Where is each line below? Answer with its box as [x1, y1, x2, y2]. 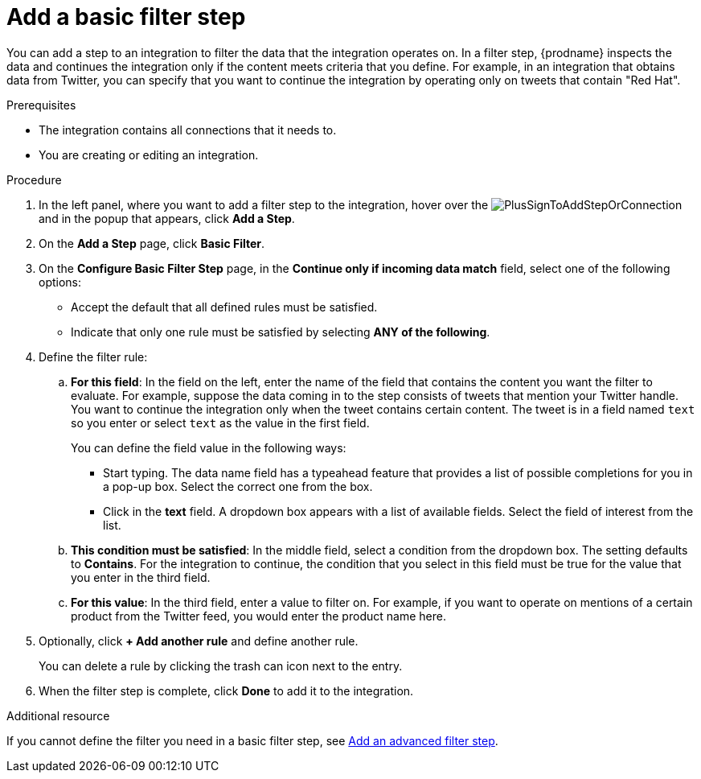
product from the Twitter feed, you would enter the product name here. [71, 608, 446, 623]
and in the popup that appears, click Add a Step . [39, 211, 295, 225]
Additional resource [6, 708, 110, 723]
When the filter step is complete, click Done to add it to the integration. [39, 683, 414, 698]
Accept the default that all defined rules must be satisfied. [71, 299, 378, 314]
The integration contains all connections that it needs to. [39, 122, 337, 137]
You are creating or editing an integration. [39, 147, 259, 162]
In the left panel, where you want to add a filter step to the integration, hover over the [39, 197, 489, 212]
